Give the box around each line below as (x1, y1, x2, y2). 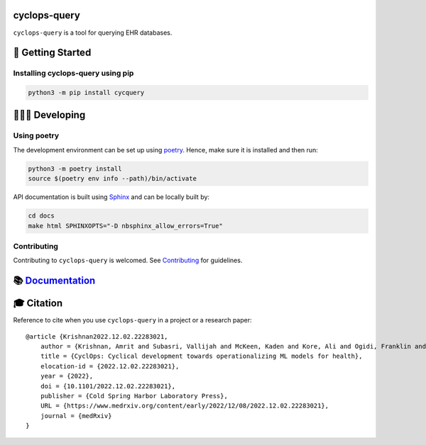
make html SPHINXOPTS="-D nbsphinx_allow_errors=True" (28, 222, 223, 230)
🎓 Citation (13, 298, 63, 310)
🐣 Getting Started (13, 47, 92, 59)
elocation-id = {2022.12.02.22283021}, (40, 362, 180, 370)
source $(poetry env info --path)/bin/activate (28, 174, 197, 183)
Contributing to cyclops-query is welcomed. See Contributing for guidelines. (13, 256, 243, 265)
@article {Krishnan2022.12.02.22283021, (26, 332, 168, 340)
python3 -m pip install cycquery (28, 89, 145, 97)
